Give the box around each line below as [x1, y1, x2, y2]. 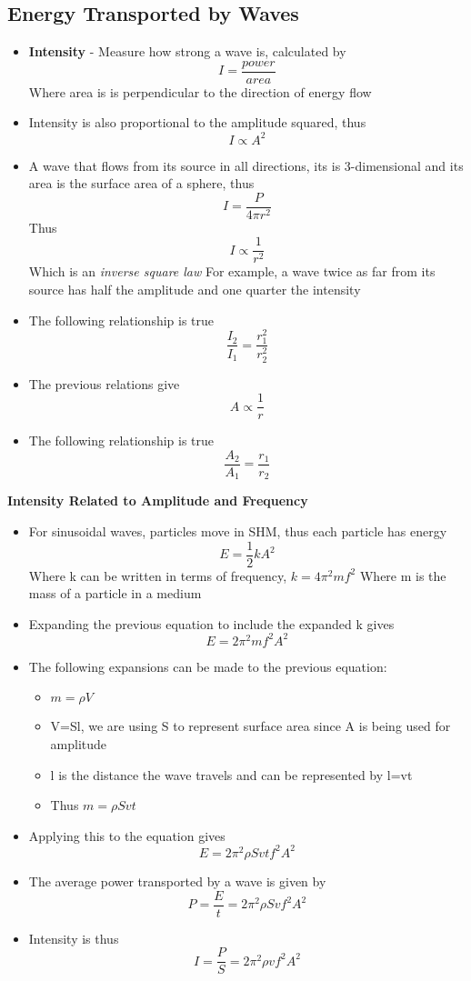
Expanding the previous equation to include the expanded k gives [28, 614, 395, 633]
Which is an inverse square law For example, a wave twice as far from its [28, 262, 436, 281]
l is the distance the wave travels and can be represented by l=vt [50, 765, 413, 784]
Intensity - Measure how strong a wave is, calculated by [28, 42, 346, 61]
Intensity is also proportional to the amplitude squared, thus [28, 113, 366, 132]
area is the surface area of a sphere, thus [28, 174, 255, 193]
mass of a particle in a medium [28, 584, 202, 603]
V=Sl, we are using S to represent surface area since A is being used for [50, 716, 451, 736]
